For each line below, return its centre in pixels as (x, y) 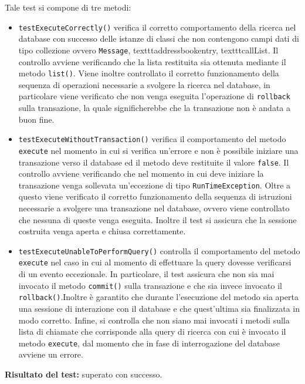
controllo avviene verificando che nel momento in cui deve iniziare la (141, 174)
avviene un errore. (51, 354)
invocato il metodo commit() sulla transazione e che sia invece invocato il (150, 285)
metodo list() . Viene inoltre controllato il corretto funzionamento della (149, 73)
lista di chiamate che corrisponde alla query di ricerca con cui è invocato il (152, 331)
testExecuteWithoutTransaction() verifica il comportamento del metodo (152, 139)
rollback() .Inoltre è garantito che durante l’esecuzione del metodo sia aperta (158, 297)
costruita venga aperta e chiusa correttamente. (102, 231)
